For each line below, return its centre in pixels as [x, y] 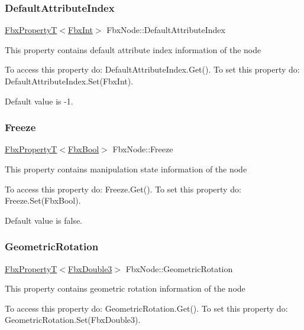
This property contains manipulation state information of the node [126, 169]
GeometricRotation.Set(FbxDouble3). [73, 320]
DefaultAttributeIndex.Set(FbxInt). [69, 81]
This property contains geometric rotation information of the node [125, 288]
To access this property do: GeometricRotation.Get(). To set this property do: [146, 308]
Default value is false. [44, 220]
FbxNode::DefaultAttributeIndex [166, 30]
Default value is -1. [39, 101]
